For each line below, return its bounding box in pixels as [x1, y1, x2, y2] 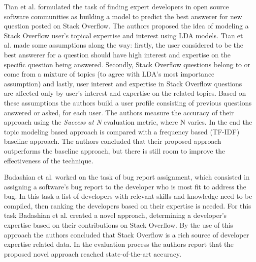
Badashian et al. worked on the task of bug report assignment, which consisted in [4, 172, 250, 182]
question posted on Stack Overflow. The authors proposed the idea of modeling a [4, 21, 249, 31]
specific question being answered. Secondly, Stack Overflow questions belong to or [4, 59, 251, 69]
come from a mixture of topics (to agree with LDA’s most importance [4, 69, 215, 79]
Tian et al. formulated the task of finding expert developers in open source [4, 1, 229, 11]
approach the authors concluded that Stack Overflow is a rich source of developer [4, 229, 249, 239]
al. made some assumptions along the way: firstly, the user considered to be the [4, 40, 243, 50]
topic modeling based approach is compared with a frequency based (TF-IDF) [4, 126, 240, 136]
